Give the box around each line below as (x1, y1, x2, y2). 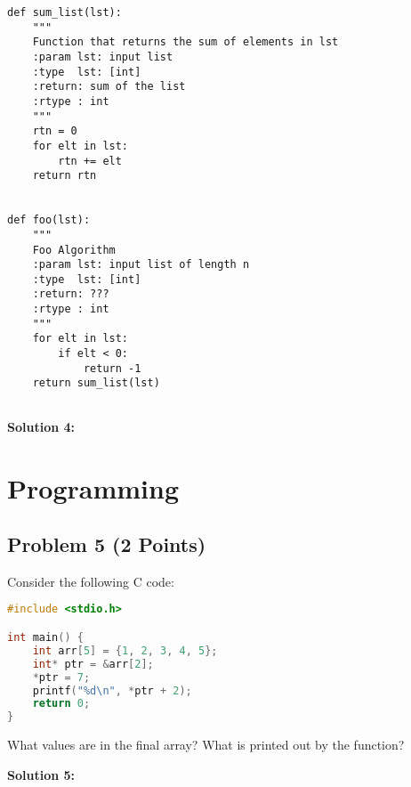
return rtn (32, 169, 97, 183)
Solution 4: (7, 417, 76, 435)
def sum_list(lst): (7, 6, 122, 19)
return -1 (83, 361, 141, 375)
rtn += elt (58, 154, 122, 167)
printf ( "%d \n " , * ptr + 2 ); (32, 684, 192, 697)
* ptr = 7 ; (32, 670, 91, 684)
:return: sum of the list (32, 80, 186, 93)
